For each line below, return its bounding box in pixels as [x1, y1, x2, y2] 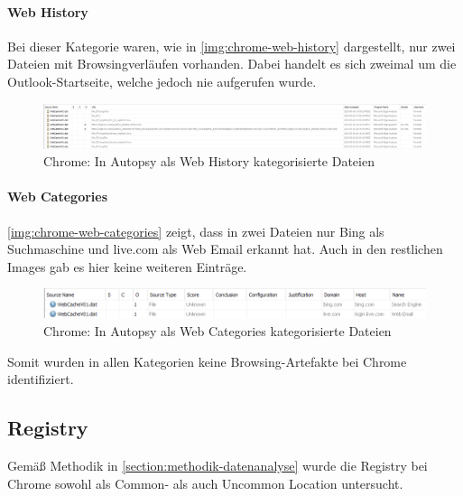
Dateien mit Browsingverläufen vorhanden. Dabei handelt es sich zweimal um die [7, 54, 457, 73]
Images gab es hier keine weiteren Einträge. [7, 257, 247, 276]
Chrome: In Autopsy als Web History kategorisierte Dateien [43, 152, 375, 171]
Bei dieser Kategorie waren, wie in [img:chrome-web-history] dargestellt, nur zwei [7, 36, 456, 55]
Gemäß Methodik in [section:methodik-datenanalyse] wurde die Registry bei [7, 456, 428, 474]
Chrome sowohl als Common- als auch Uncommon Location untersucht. [7, 473, 403, 492]
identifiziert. [7, 370, 74, 388]
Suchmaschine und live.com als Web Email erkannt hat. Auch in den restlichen [7, 239, 443, 258]
